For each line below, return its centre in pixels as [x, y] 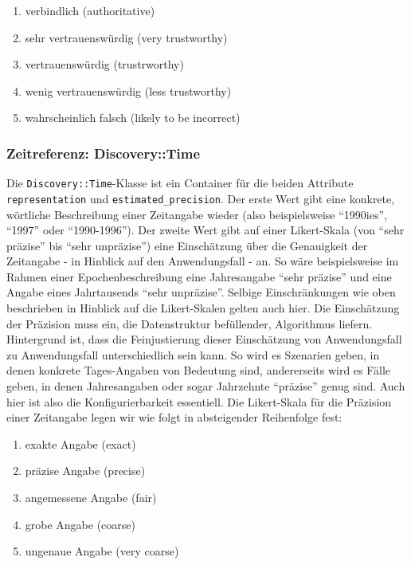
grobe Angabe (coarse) [80, 524]
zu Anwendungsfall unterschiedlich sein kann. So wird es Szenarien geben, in [193, 354]
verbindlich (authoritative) [90, 10]
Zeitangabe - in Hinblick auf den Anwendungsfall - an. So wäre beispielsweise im [203, 261]
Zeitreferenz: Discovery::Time [104, 153]
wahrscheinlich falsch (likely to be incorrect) [133, 118]
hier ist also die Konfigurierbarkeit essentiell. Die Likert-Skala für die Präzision [199, 401]
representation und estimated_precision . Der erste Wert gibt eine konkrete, [201, 198]
